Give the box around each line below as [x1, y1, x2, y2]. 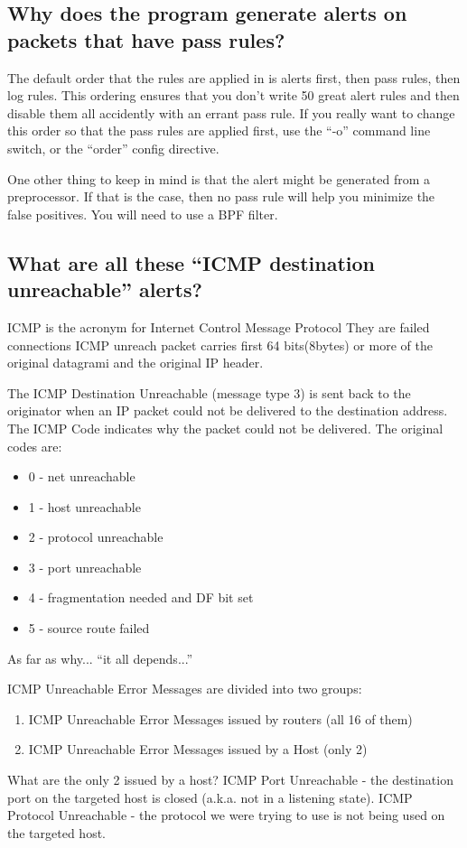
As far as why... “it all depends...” [7, 648, 193, 667]
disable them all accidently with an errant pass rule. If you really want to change [7, 103, 455, 122]
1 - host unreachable [28, 497, 141, 516]
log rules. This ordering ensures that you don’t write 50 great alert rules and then [7, 86, 460, 105]
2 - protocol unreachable [28, 527, 163, 546]
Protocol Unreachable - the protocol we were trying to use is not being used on [7, 806, 445, 825]
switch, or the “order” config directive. [7, 138, 219, 157]
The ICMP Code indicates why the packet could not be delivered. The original [7, 418, 444, 437]
